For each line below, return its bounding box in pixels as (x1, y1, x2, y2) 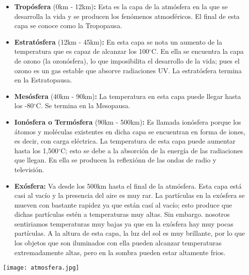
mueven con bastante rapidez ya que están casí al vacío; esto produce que (14, 199, 232, 210)
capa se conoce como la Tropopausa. (14, 20, 123, 31)
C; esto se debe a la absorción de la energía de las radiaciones (61, 145, 243, 155)
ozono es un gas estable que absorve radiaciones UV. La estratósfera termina (14, 65, 242, 75)
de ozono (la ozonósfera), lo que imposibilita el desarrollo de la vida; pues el (14, 55, 240, 65)
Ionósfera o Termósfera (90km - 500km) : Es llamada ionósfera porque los (14, 116, 241, 127)
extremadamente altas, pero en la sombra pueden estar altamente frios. (14, 247, 226, 257)
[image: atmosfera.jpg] (3, 264, 79, 272)
